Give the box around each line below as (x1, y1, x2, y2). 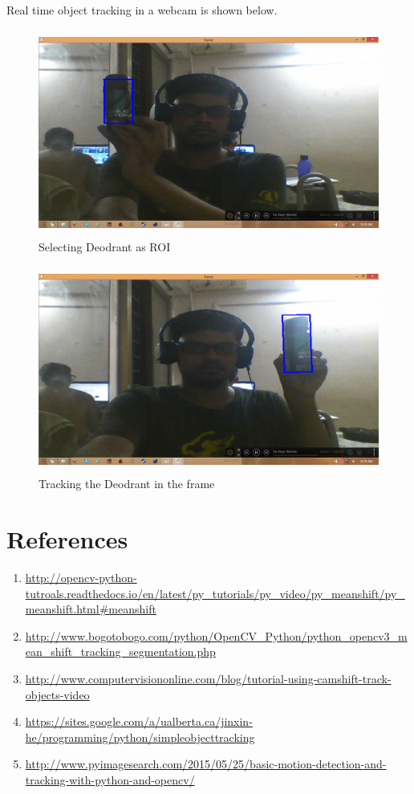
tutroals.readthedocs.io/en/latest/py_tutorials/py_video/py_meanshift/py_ (25, 584, 405, 601)
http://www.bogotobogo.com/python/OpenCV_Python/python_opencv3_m (25, 627, 408, 644)
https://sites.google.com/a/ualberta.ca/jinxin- (25, 713, 253, 730)
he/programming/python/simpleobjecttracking (25, 728, 255, 745)
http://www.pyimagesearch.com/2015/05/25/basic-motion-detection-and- (25, 755, 387, 772)
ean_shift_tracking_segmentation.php (25, 643, 216, 660)
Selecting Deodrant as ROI (39, 238, 171, 255)
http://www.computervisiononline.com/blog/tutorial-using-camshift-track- (25, 670, 392, 687)
